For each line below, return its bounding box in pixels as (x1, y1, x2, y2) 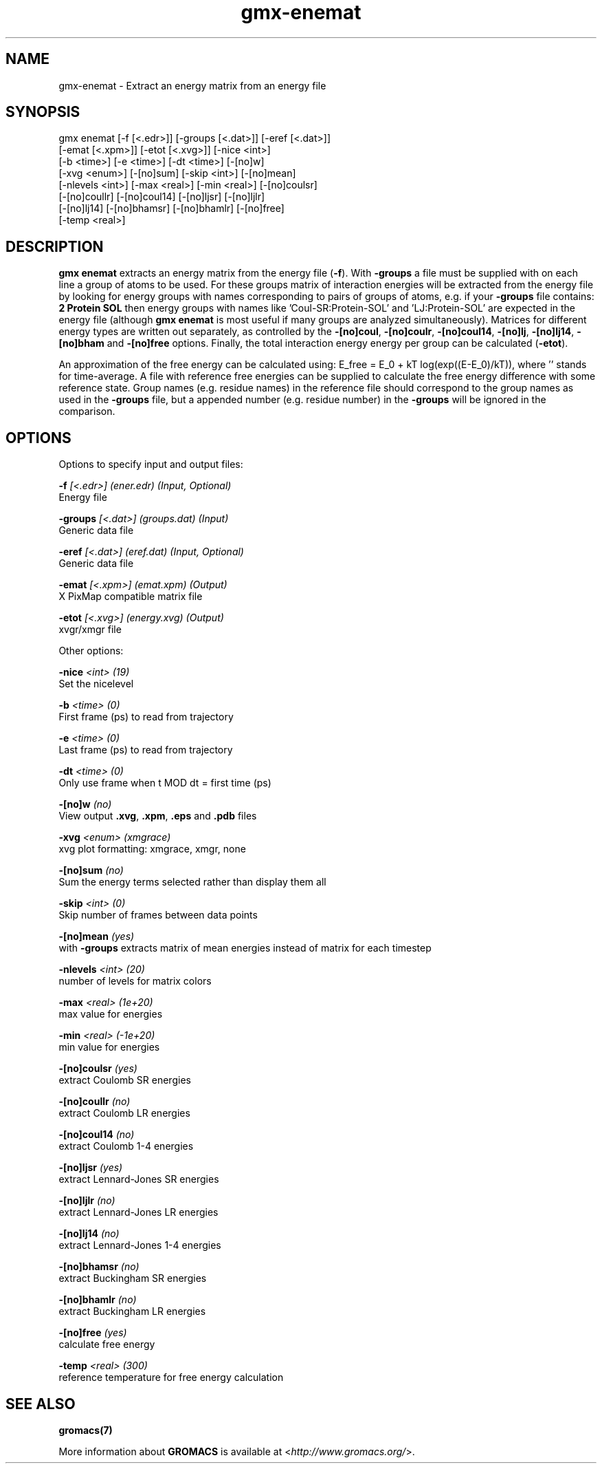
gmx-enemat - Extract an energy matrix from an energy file (58, 79, 326, 92)
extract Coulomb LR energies (58, 1107, 190, 1119)
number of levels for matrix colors (58, 975, 212, 987)
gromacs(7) (58, 1424, 113, 1436)
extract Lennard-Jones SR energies (58, 1173, 219, 1186)
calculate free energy (58, 1338, 155, 1351)
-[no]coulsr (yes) (58, 1062, 137, 1075)
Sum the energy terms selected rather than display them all (58, 876, 326, 888)
